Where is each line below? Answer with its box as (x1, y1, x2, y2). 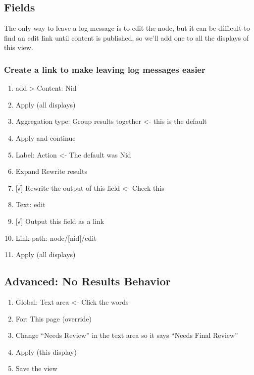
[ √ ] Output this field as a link (15, 215, 104, 226)
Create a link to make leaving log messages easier (4, 63, 205, 75)
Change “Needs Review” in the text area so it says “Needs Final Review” (15, 330, 238, 340)
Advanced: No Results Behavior (4, 273, 171, 289)
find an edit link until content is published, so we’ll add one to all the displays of (4, 32, 249, 43)
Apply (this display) (15, 346, 77, 357)
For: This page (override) (15, 313, 92, 323)
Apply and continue (15, 132, 76, 143)
